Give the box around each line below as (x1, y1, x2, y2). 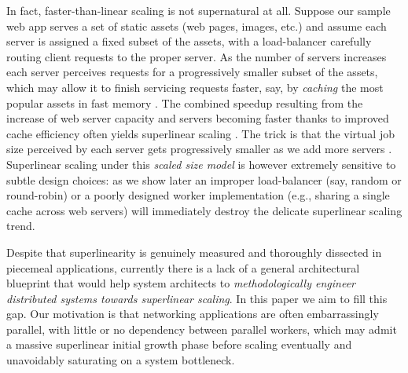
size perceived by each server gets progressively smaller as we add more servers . (6, 141, 392, 157)
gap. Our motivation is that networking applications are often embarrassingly (6, 305, 379, 322)
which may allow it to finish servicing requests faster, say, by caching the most (6, 79, 384, 95)
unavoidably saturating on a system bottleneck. (6, 352, 235, 368)
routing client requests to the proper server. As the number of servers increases (6, 48, 387, 64)
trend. (6, 218, 35, 234)
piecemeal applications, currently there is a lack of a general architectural (6, 259, 360, 276)
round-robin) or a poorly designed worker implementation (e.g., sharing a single (6, 187, 390, 203)
